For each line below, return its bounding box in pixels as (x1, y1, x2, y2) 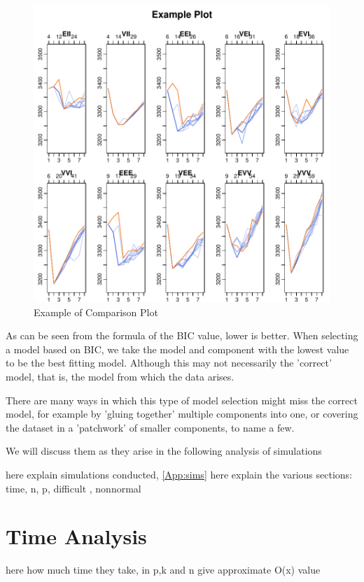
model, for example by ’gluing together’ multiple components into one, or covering (6, 406, 358, 421)
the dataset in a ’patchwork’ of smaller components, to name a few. (6, 420, 295, 434)
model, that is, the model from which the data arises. (6, 369, 234, 383)
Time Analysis (6, 522, 147, 551)
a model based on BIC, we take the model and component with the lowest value (6, 341, 349, 356)
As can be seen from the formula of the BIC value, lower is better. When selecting (6, 328, 358, 343)
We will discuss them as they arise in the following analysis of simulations (6, 443, 322, 458)
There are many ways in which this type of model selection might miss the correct (6, 392, 358, 407)
